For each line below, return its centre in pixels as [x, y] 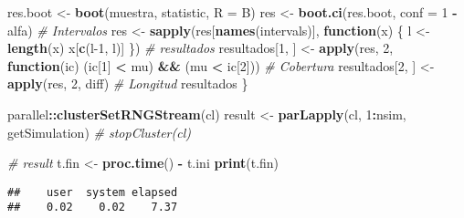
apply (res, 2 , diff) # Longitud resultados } [128, 83]
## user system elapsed [93, 192]
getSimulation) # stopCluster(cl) [99, 132]
